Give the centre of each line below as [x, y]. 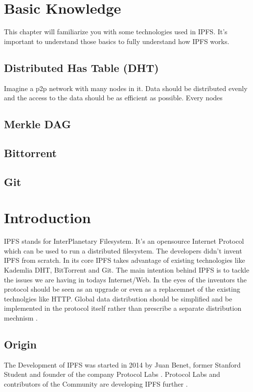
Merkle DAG [37, 124]
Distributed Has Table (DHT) [81, 67]
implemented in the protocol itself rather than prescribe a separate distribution [123, 308]
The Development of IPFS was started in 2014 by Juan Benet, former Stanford [122, 364]
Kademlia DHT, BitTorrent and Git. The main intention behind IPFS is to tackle [127, 269]
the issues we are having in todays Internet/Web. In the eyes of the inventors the [125, 279]
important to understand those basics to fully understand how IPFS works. [117, 41]
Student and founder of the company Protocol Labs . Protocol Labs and [112, 374]
